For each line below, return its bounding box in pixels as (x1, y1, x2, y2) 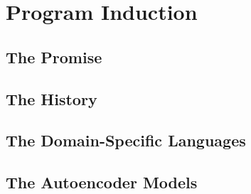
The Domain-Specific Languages (6, 129, 246, 151)
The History (6, 87, 97, 109)
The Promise (6, 45, 102, 68)
